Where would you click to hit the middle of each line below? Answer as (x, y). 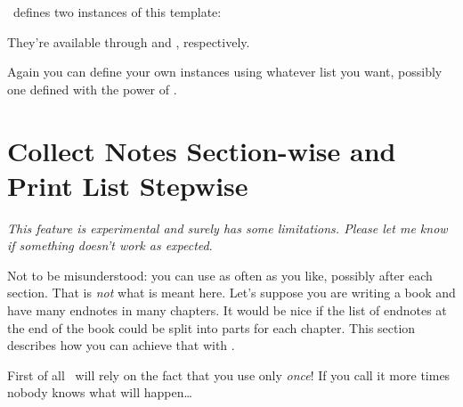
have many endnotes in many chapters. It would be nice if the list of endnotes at (227, 310)
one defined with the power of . (92, 89)
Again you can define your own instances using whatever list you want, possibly (225, 72)
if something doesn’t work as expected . (110, 245)
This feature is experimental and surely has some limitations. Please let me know (227, 228)
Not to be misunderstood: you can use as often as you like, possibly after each (220, 275)
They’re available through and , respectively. (129, 41)
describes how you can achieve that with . (121, 345)
